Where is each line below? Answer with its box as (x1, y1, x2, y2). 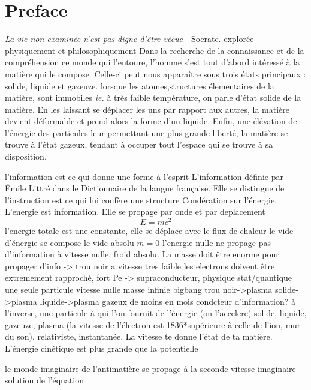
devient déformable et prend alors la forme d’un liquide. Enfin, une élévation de (5, 115, 297, 127)
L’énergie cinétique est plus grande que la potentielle (5, 342, 198, 355)
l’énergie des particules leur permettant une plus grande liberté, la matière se (5, 126, 288, 139)
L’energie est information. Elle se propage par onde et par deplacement (5, 205, 265, 218)
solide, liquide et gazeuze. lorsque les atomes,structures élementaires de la (5, 79, 274, 92)
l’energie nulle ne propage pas (162, 236, 271, 248)
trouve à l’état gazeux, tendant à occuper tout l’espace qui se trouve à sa (5, 138, 273, 151)
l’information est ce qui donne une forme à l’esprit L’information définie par (5, 170, 283, 182)
